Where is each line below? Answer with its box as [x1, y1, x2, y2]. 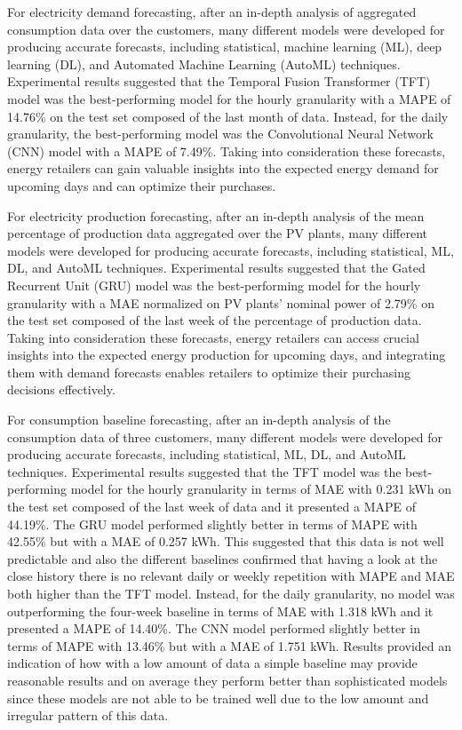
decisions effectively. [7, 380, 115, 399]
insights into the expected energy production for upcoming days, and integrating [7, 345, 446, 364]
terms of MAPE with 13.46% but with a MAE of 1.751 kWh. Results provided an [7, 636, 452, 655]
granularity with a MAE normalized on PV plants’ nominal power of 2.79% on [7, 293, 434, 312]
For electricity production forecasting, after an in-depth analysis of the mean [7, 206, 425, 225]
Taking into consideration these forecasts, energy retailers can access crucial [7, 328, 419, 346]
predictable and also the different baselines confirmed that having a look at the [7, 549, 438, 567]
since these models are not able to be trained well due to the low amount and [7, 688, 429, 707]
